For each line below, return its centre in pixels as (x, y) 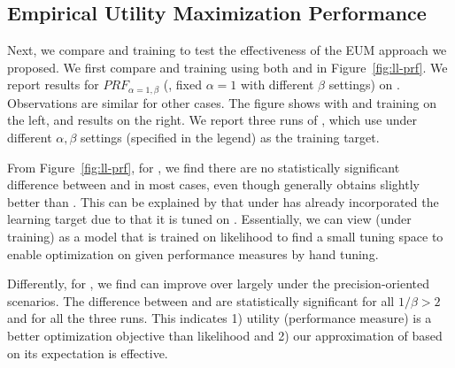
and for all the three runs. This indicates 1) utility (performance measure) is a (220, 318)
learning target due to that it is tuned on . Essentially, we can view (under (209, 219)
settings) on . (364, 84)
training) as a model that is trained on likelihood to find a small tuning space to (225, 236)
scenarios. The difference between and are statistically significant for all (201, 300)
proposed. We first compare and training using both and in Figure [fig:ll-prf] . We (227, 67)
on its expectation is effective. (88, 353)
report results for (53, 84)
